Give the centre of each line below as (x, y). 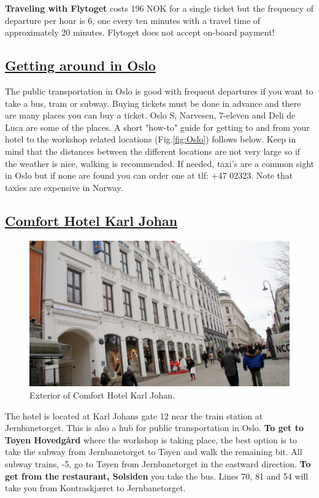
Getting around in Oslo (80, 65)
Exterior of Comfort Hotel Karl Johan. (102, 395)
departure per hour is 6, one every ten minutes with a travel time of (133, 20)
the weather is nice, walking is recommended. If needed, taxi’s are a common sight (159, 163)
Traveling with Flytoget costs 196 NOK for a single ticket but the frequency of (159, 8)
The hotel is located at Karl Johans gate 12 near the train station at (134, 415)
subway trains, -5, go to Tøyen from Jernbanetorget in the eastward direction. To (158, 464)
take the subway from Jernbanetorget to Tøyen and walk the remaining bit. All (154, 452)
